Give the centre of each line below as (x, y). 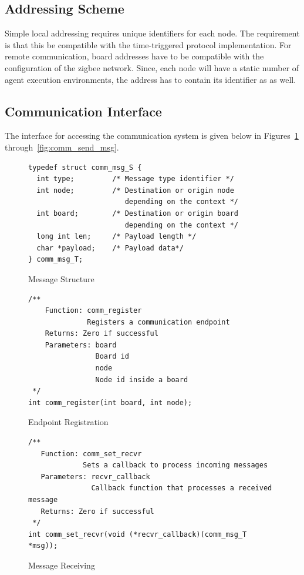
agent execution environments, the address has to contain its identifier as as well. (151, 79)
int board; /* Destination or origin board (137, 213)
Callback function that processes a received (182, 488)
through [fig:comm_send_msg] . (62, 147)
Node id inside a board (142, 380)
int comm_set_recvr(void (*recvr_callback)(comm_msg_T (138, 534)
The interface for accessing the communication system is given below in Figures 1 (152, 136)
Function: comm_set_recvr (91, 454)
